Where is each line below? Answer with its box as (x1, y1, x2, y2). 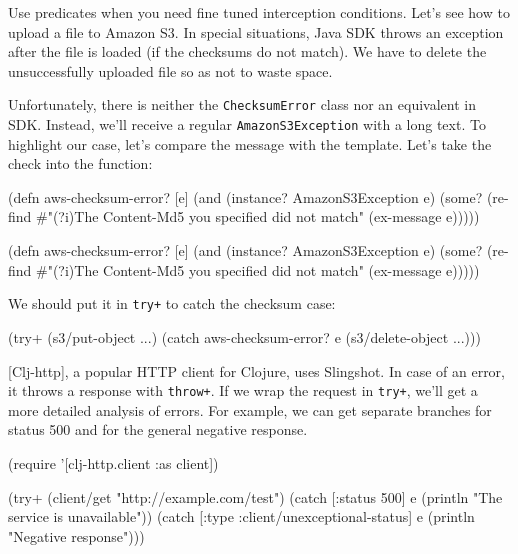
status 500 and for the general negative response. (8, 419, 308, 440)
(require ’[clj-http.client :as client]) (8, 452, 219, 473)
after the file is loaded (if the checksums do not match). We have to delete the (8, 41, 487, 62)
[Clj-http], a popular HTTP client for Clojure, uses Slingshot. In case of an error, (8, 360, 505, 381)
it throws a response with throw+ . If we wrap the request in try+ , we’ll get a (8, 380, 478, 401)
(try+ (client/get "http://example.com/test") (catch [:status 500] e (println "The (8, 486, 503, 507)
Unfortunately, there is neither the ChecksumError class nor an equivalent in (8, 94, 476, 115)
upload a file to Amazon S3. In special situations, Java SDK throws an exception (8, 21, 504, 42)
